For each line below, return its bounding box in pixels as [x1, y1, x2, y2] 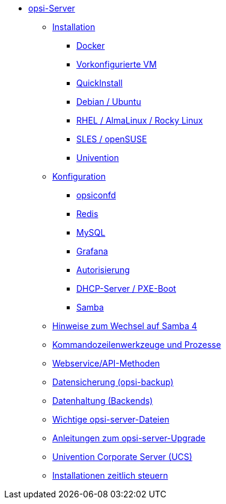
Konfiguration [52, 171, 106, 181]
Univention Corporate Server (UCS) [52, 452, 192, 462]
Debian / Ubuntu [76, 96, 141, 107]
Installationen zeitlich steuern [52, 470, 168, 480]
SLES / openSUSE [76, 134, 147, 144]
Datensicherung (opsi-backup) [52, 377, 174, 387]
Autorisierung [76, 265, 130, 275]
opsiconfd [76, 190, 116, 200]
